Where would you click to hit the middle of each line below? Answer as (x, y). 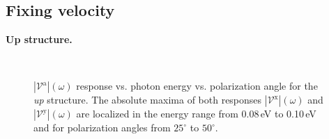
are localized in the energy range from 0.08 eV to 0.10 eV (196, 114)
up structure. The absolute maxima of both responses (148, 100)
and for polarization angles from (102, 128)
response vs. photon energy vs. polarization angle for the (197, 86)
